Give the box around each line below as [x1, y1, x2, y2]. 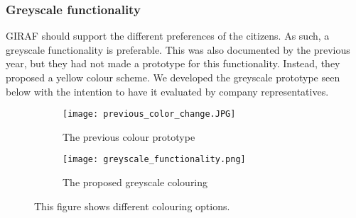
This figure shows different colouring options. [34, 198, 230, 213]
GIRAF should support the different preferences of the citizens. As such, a [6, 28, 330, 43]
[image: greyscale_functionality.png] [63, 154, 246, 165]
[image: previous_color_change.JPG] [63, 109, 236, 120]
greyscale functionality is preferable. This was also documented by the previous [6, 42, 350, 57]
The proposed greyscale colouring [63, 175, 208, 190]
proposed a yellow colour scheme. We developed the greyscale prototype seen [6, 70, 340, 84]
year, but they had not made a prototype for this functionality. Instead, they [6, 56, 340, 71]
